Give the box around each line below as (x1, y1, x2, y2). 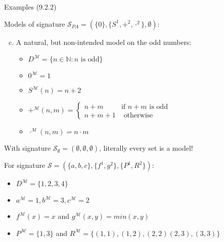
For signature (4, 160, 46, 170)
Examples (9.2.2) (4, 2, 57, 12)
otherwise (123, 111, 153, 119)
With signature (4, 143, 51, 153)
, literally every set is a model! (99, 143, 193, 153)
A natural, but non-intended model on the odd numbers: (16, 36, 192, 47)
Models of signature (4, 18, 65, 29)
